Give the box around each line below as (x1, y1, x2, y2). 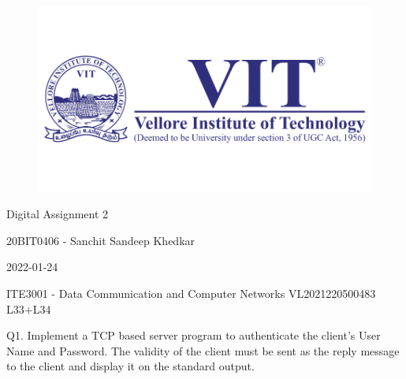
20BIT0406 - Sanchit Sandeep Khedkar (6, 232, 196, 248)
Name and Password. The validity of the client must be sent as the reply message (6, 342, 400, 359)
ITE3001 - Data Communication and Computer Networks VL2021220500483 (6, 284, 376, 301)
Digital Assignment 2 (6, 206, 109, 222)
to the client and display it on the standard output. (6, 358, 255, 374)
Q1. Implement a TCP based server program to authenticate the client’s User (6, 327, 381, 344)
